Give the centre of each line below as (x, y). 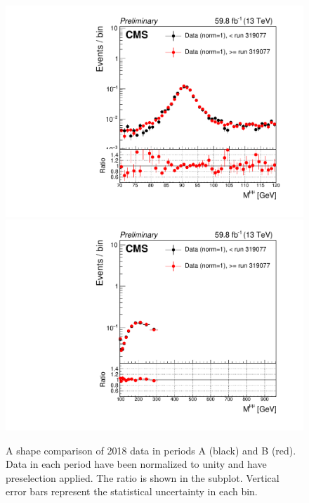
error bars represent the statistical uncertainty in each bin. (132, 491)
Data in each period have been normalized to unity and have (136, 464)
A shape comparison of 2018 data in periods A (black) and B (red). (151, 450)
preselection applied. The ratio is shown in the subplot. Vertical (143, 477)
